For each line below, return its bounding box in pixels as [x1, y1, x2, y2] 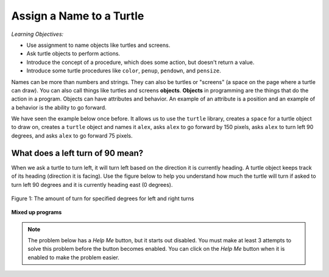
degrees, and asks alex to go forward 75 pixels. [11, 131, 133, 139]
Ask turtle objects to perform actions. [26, 50, 121, 57]
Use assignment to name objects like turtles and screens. [26, 41, 171, 49]
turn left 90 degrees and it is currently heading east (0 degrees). [11, 181, 173, 188]
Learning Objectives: [11, 30, 64, 38]
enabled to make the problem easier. [27, 253, 120, 261]
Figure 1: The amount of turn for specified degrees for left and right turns [11, 195, 194, 202]
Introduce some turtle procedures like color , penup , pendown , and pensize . [26, 67, 222, 74]
